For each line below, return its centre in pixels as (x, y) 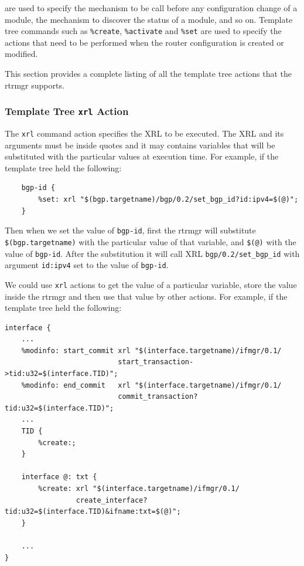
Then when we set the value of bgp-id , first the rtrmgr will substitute (130, 230)
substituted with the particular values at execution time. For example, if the (142, 156)
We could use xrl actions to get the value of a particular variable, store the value (151, 284)
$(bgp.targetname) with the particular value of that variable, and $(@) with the (151, 241)
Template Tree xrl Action (67, 111)
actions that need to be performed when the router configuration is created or (144, 42)
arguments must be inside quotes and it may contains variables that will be (140, 145)
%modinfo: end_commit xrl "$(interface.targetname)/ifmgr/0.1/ (151, 385)
